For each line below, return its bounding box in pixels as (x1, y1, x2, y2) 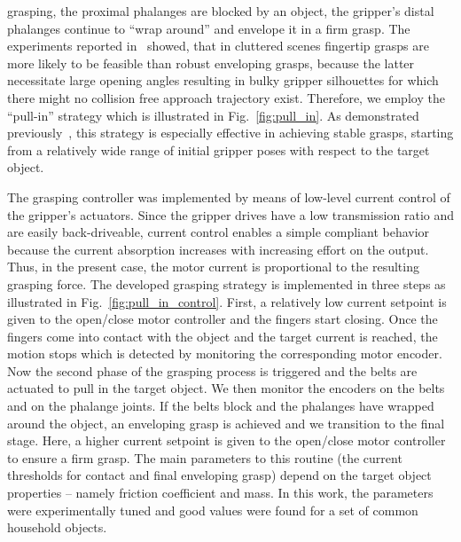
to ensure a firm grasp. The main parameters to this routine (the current (7, 448, 402, 467)
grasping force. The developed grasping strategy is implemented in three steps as (7, 274, 446, 293)
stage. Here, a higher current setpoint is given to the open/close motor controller (7, 431, 446, 450)
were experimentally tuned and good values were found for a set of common (7, 500, 418, 519)
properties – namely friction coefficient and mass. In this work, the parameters (7, 483, 434, 502)
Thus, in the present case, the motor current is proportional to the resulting (7, 257, 419, 276)
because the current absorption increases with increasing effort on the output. (7, 240, 429, 258)
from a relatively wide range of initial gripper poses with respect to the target (7, 140, 430, 159)
